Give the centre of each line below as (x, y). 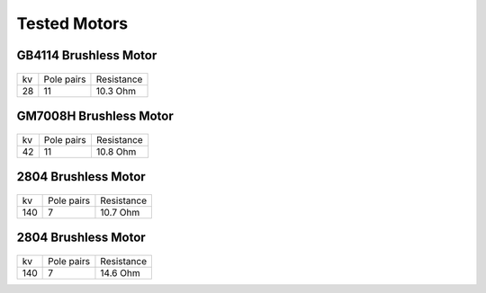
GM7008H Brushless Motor (95, 115)
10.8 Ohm (116, 151)
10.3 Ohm (116, 91)
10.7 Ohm (120, 212)
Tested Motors (72, 23)
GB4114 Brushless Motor (87, 55)
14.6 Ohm (120, 272)
